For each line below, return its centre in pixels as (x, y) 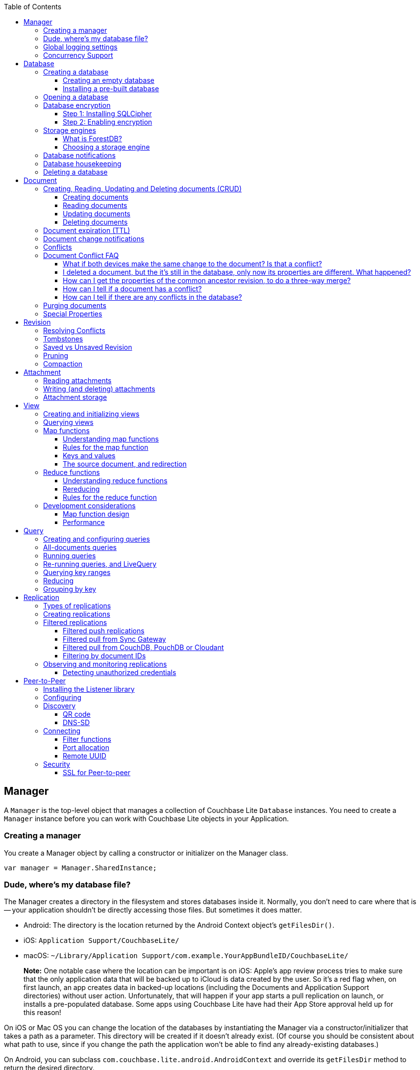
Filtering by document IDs (104, 656)
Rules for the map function (106, 447)
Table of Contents (33, 7)
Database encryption (77, 105)
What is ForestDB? (92, 139)
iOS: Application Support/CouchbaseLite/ (101, 940)
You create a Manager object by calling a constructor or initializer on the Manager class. (146, 853)
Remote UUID (85, 756)
